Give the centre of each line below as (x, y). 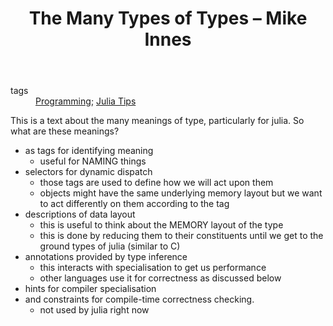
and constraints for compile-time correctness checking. (139, 299)
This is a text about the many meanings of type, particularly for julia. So (157, 121)
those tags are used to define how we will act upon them (156, 183)
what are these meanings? (65, 131)
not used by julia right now (94, 310)
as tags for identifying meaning (89, 151)
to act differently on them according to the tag (134, 204)
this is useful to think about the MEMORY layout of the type (161, 225)
